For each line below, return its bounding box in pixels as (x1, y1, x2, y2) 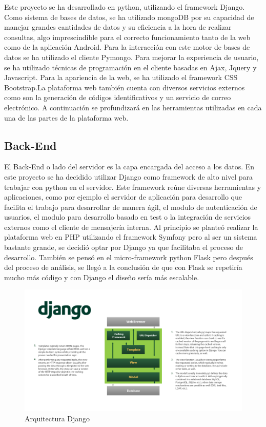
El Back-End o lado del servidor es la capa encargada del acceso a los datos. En (4, 161, 255, 172)
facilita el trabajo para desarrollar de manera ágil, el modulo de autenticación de (4, 201, 257, 212)
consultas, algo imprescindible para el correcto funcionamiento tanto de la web (4, 31, 251, 42)
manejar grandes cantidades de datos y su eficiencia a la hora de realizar (4, 22, 232, 32)
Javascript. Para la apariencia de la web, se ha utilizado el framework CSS (4, 72, 238, 83)
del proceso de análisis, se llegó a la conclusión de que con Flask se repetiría (4, 262, 242, 273)
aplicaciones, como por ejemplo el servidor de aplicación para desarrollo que (4, 191, 242, 202)
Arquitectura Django (25, 413, 90, 423)
